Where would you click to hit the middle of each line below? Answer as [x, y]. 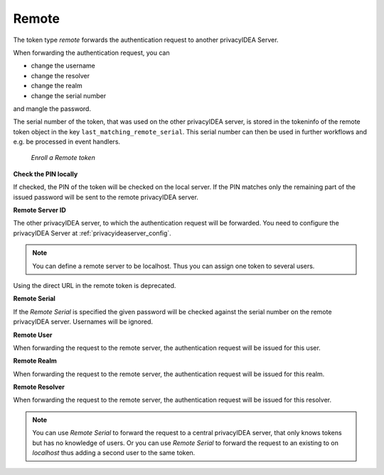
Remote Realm [35, 361]
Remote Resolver [39, 387]
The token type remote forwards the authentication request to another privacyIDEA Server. [146, 40]
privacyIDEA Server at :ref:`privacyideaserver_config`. [92, 233]
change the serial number [69, 95]
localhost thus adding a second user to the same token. [114, 453]
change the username [63, 66]
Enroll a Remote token [63, 158]
